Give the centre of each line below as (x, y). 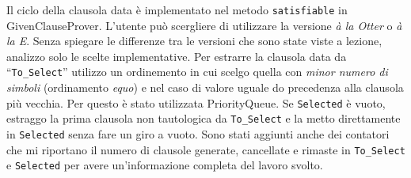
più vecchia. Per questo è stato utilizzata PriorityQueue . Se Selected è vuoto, (196, 102)
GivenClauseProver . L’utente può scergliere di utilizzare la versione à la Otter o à (204, 25)
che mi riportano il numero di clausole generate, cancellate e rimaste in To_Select (206, 149)
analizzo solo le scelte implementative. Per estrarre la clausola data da (177, 56)
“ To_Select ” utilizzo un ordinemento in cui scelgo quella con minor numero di (197, 72)
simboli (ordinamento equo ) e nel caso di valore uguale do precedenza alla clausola (205, 87)
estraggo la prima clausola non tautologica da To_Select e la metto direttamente (204, 118)
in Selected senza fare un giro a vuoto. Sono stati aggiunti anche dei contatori (198, 134)
